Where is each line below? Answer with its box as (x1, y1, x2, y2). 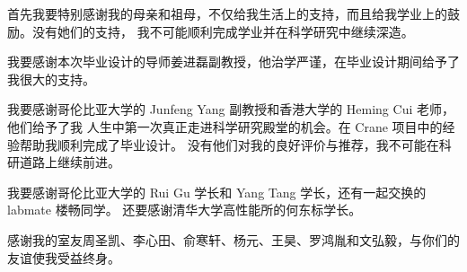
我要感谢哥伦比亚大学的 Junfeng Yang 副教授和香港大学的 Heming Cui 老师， (7, 100, 454, 118)
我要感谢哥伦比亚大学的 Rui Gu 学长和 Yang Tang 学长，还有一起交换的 (7, 182, 427, 201)
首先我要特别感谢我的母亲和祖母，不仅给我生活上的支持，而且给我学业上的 (7, 4, 447, 22)
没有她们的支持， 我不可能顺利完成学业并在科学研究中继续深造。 (31, 22, 414, 40)
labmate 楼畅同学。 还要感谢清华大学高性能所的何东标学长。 (7, 200, 362, 219)
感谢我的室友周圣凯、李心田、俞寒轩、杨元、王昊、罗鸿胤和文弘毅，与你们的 (7, 230, 460, 249)
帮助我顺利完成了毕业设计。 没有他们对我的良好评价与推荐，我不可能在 (19, 135, 439, 154)
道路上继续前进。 (19, 153, 120, 171)
